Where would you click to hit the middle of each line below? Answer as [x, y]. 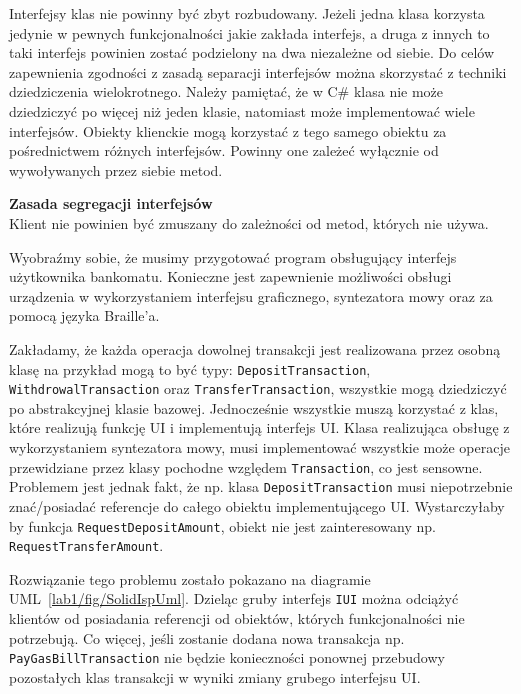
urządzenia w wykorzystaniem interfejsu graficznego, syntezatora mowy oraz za [251, 295]
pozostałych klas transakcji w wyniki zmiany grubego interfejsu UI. [215, 676]
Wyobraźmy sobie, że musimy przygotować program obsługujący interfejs [233, 256]
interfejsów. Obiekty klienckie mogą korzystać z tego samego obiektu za [228, 130]
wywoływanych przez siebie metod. [116, 169]
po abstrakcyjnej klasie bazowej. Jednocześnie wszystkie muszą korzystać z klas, [254, 407]
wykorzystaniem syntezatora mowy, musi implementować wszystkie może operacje [259, 447]
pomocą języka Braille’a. [84, 315]
